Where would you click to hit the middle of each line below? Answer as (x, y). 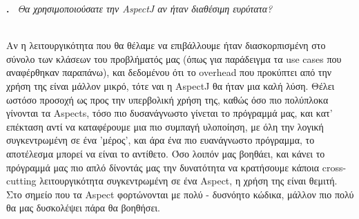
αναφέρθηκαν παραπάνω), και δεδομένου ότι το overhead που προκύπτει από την (169, 72)
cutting (21, 181)
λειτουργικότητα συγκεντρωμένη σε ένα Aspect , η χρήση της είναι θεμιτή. (188, 181)
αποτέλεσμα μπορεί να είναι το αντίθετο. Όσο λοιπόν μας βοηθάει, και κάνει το (166, 153)
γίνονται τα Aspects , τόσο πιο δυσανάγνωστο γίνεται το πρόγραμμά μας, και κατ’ (169, 113)
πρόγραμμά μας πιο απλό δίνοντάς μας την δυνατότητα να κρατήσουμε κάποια (163, 167)
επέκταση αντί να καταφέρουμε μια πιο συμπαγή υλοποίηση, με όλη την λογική (165, 126)
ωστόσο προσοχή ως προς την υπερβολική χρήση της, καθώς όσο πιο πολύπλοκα (167, 99)
